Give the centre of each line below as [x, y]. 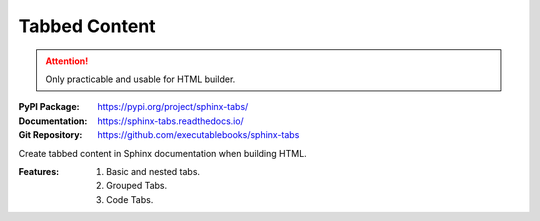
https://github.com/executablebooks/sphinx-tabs [198, 135]
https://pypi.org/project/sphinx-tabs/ [173, 107]
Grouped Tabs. [137, 186]
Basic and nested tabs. [153, 171]
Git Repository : [50, 135]
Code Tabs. [130, 199]
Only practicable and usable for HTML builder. [140, 79]
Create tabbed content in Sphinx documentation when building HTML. [162, 153]
